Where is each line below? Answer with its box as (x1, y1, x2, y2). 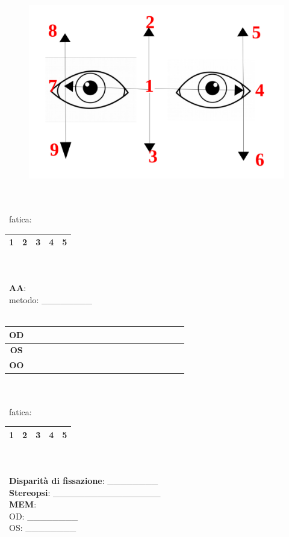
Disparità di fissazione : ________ (9, 474, 158, 486)
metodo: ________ (8, 293, 93, 306)
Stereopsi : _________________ (9, 486, 161, 498)
